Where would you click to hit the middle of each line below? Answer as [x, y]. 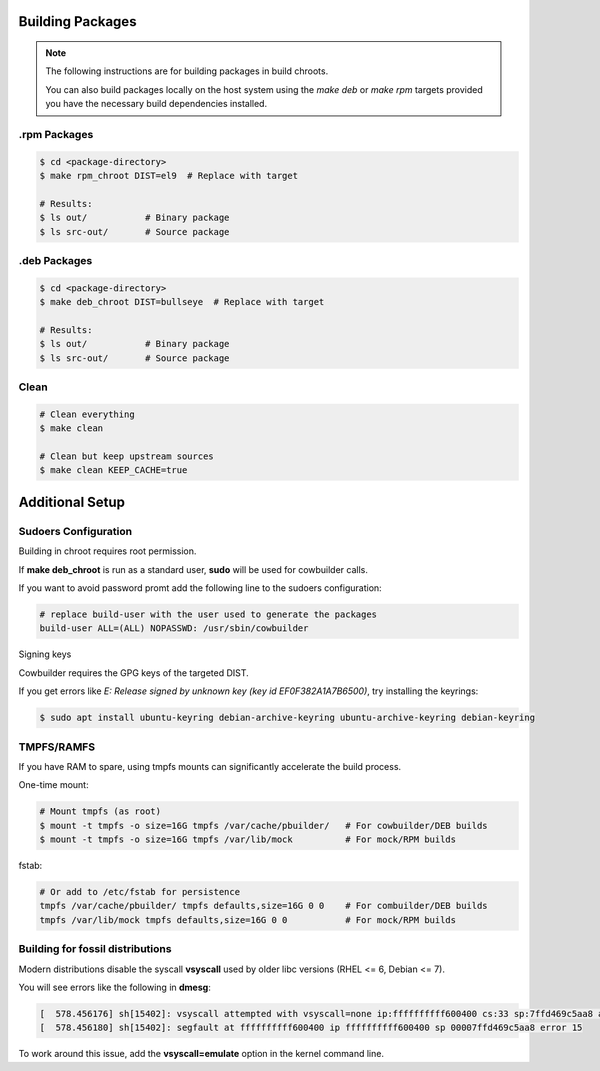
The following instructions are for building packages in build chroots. [187, 71]
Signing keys [45, 654]
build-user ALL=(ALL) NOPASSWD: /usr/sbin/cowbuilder [174, 628]
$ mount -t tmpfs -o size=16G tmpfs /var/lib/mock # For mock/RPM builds [248, 839]
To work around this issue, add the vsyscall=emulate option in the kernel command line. [201, 1054]
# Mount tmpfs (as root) [100, 811]
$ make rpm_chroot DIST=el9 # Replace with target [169, 176]
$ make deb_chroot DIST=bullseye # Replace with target [182, 302]
